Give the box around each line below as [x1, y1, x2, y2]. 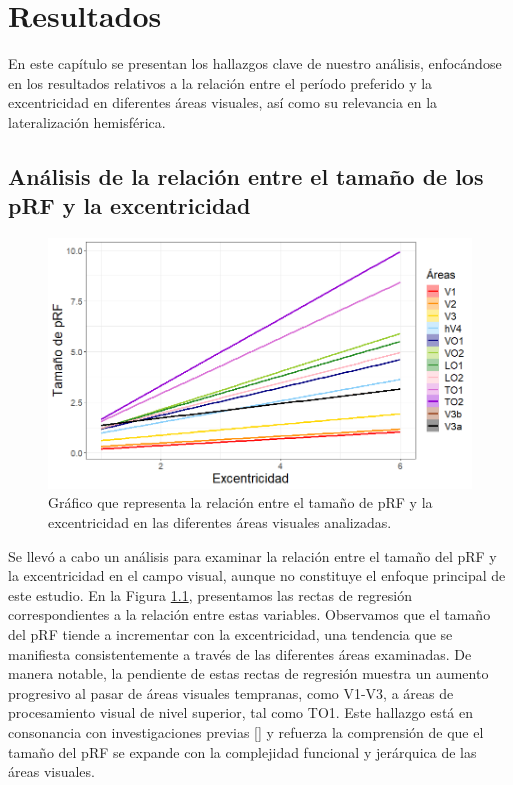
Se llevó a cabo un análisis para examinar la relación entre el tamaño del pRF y [8, 545, 497, 566]
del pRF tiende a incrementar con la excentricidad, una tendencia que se [8, 623, 453, 644]
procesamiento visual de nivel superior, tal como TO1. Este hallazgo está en [8, 702, 473, 723]
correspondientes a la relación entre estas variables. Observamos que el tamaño [8, 604, 491, 625]
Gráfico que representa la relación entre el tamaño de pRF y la [48, 492, 433, 513]
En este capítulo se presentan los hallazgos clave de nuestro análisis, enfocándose [8, 53, 502, 74]
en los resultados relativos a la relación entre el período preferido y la [8, 72, 433, 93]
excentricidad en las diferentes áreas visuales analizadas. [48, 511, 392, 532]
